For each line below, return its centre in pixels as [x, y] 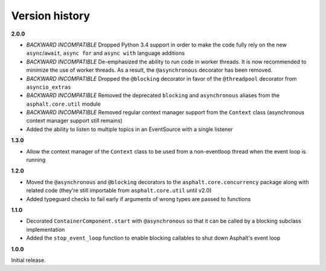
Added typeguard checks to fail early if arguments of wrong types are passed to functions [139, 199]
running [36, 160]
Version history [51, 16]
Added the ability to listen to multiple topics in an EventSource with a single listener [130, 129]
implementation [46, 229]
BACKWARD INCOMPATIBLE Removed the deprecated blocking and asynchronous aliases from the [153, 95]
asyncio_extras [49, 87]
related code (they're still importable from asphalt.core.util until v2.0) [119, 191]
